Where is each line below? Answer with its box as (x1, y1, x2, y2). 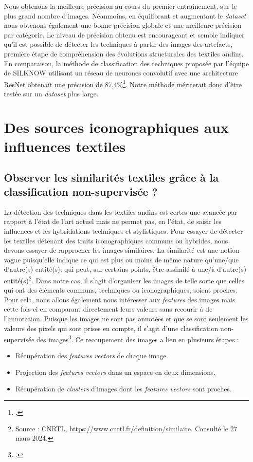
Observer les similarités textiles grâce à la (4, 169, 219, 185)
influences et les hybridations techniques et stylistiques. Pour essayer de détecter (4, 225, 243, 236)
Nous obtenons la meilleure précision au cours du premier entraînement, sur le (4, 1, 237, 11)
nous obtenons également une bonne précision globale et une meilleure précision (4, 20, 242, 30)
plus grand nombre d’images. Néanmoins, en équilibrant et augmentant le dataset (4, 10, 246, 20)
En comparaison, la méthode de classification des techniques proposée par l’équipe (4, 58, 249, 68)
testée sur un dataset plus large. (4, 89, 99, 98)
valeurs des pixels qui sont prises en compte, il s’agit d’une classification (4, 323, 218, 333)
